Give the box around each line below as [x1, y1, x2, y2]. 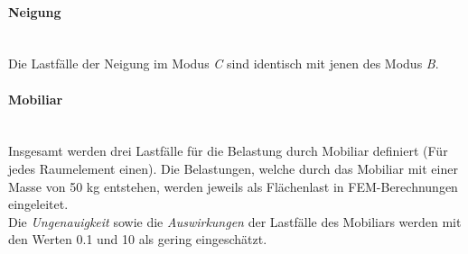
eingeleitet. [8, 195, 69, 213]
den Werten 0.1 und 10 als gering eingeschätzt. [8, 230, 267, 249]
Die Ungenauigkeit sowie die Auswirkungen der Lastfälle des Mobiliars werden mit [8, 212, 462, 231]
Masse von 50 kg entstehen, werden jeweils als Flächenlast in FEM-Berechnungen [8, 177, 458, 195]
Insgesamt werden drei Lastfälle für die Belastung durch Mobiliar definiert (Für [8, 141, 448, 160]
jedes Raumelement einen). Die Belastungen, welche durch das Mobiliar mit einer [8, 159, 458, 177]
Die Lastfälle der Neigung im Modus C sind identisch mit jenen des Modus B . [8, 54, 439, 73]
